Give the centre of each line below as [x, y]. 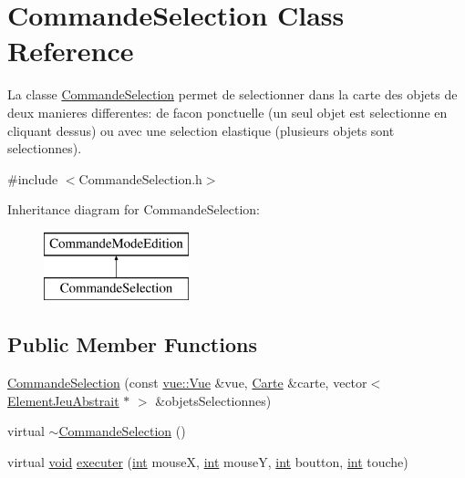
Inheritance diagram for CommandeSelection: [134, 209]
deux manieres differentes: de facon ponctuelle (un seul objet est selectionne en [227, 112]
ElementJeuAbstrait [63, 400]
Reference [71, 51]
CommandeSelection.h [140, 178]
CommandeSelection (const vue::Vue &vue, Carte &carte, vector [187, 383]
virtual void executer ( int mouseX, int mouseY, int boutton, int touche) [208, 462]
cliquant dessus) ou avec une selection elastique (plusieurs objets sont [201, 130]
